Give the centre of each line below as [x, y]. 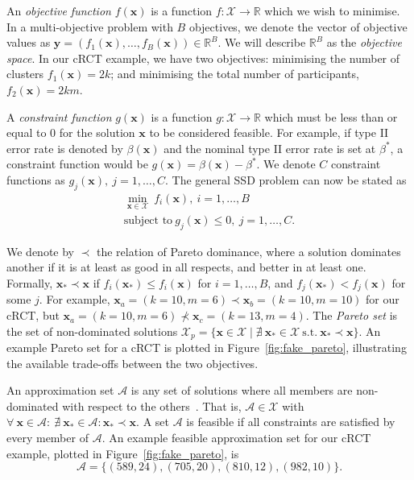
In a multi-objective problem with [90, 26]
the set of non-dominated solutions [92, 331]
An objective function [59, 10]
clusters [25, 74]
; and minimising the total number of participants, [235, 74]
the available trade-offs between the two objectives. [132, 363]
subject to [148, 221]
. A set [153, 422]
